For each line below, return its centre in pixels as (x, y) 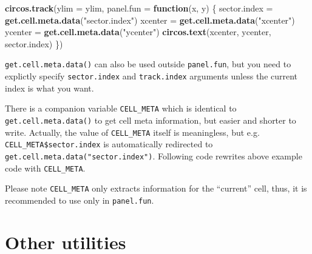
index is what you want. (49, 88)
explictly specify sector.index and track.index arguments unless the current (151, 76)
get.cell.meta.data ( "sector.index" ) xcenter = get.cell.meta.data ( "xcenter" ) (150, 20)
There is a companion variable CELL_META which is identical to (121, 108)
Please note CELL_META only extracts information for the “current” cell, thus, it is (156, 188)
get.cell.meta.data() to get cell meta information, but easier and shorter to (151, 120)
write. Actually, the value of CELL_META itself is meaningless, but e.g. (132, 132)
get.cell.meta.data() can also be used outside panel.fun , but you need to (148, 64)
